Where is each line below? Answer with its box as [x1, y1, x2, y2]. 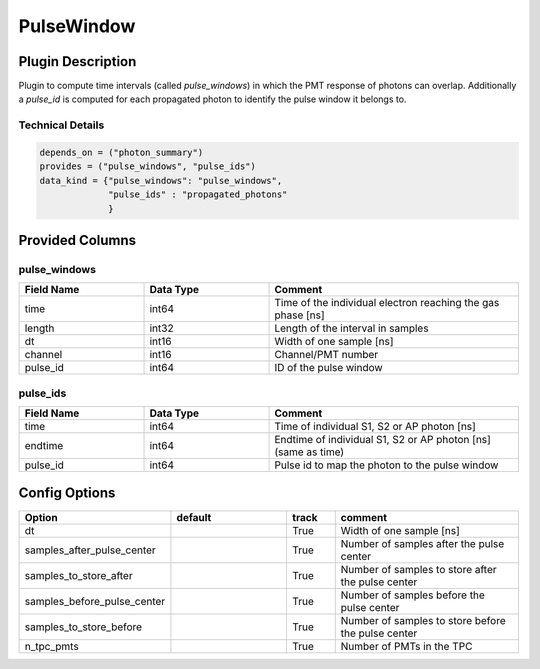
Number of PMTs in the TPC [340, 639, 473, 653]
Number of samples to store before [340, 613, 506, 627]
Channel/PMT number [274, 348, 379, 362]
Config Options [18, 485, 116, 502]
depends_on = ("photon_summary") [39, 147, 204, 158]
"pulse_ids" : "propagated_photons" [108, 189, 288, 200]
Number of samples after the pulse [340, 536, 505, 550]
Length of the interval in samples [274, 321, 429, 335]
